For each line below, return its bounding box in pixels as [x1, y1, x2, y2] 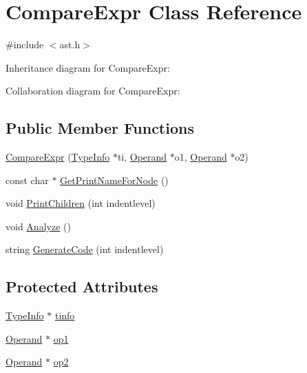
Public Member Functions [6, 117, 194, 139]
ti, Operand [117, 150, 167, 164]
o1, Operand [174, 150, 227, 164]
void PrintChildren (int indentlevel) [6, 196, 156, 210]
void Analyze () [6, 219, 71, 233]
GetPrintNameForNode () [60, 172, 169, 187]
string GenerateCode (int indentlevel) [6, 242, 164, 256]
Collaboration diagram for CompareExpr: [6, 83, 180, 98]
